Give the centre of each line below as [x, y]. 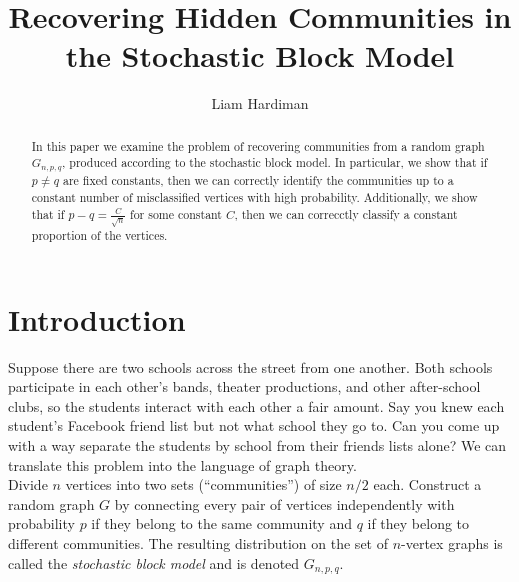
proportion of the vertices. [99, 234]
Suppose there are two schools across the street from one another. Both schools [250, 366]
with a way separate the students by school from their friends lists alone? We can [257, 444]
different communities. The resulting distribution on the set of [198, 542]
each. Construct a [427, 484]
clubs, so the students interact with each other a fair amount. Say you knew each [256, 405]
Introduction [97, 318]
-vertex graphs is [452, 542]
